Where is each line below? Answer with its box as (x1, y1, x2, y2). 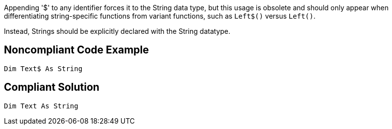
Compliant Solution (4, 81, 99, 94)
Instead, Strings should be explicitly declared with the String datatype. (4, 27, 230, 35)
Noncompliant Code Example (4, 44, 149, 56)
